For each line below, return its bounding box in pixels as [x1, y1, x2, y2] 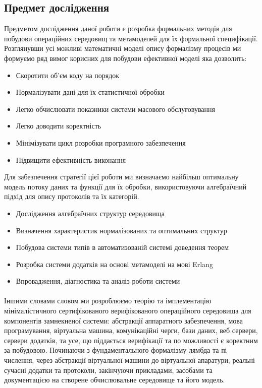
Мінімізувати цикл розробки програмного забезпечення [16, 137, 186, 148]
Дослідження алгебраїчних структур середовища [16, 208, 165, 218]
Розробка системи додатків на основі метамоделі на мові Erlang [16, 258, 213, 269]
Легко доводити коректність [16, 120, 101, 131]
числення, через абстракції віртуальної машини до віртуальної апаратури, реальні [4, 355, 255, 365]
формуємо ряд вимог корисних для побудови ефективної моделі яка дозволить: [4, 52, 247, 63]
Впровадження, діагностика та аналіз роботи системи [16, 276, 180, 286]
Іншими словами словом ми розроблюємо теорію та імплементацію [4, 295, 212, 306]
